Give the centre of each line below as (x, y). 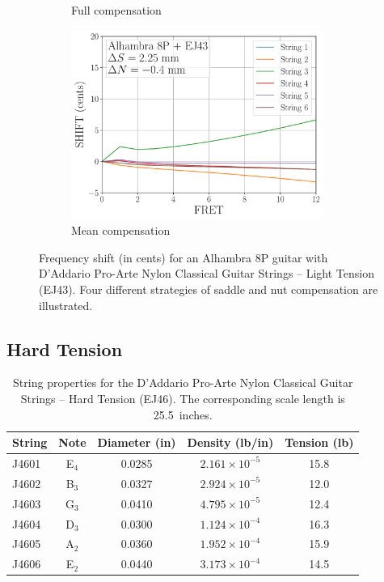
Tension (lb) (319, 442)
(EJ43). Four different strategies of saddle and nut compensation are (209, 289)
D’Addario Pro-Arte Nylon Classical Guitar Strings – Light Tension (207, 273)
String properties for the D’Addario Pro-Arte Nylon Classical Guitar (183, 382)
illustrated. (66, 305)
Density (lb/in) (230, 442)
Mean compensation (121, 230)
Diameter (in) (137, 442)
